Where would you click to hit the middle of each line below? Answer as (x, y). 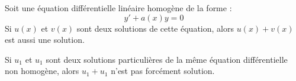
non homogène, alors (42, 71)
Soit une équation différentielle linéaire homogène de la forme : (118, 8)
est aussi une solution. (45, 40)
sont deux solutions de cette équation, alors (155, 28)
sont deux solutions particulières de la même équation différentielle (167, 59)
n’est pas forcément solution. (163, 71)
